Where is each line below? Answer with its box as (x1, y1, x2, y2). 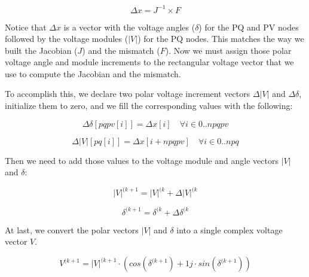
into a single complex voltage (176, 223, 283, 236)
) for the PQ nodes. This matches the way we (137, 32, 304, 45)
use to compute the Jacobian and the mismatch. (5, 67, 181, 80)
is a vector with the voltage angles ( (63, 20, 195, 33)
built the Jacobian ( (5, 44, 78, 56)
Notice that (5, 20, 47, 33)
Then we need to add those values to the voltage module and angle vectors (5, 154, 279, 166)
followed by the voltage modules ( (5, 32, 129, 45)
